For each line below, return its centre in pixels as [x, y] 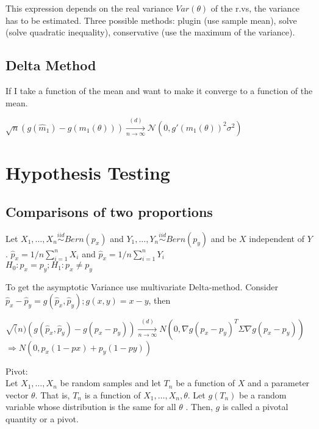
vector [17, 394]
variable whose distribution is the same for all [91, 407]
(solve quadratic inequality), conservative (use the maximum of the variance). [150, 32]
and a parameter [278, 383]
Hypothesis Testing [88, 173]
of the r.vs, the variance [255, 8]
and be [224, 238]
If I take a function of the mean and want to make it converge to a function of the [159, 90]
